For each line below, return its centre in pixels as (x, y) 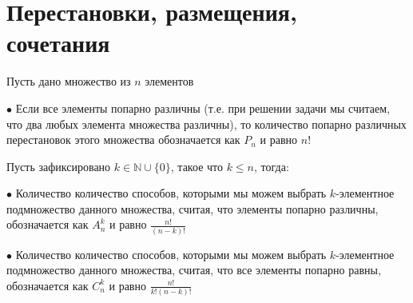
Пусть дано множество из (69, 81)
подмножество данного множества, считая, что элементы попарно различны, (193, 208)
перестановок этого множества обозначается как (123, 140)
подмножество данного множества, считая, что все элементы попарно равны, (194, 270)
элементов (169, 81)
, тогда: (272, 166)
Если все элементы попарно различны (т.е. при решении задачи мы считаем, (203, 108)
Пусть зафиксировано (59, 166)
